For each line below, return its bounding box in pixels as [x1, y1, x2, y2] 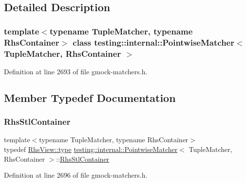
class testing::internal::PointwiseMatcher [73, 36, 234, 48]
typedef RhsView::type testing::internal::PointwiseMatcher [4, 144, 178, 154]
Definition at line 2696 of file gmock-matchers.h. [4, 170, 148, 180]
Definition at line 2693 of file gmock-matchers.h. [4, 66, 148, 76]
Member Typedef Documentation [4, 90, 176, 105]
